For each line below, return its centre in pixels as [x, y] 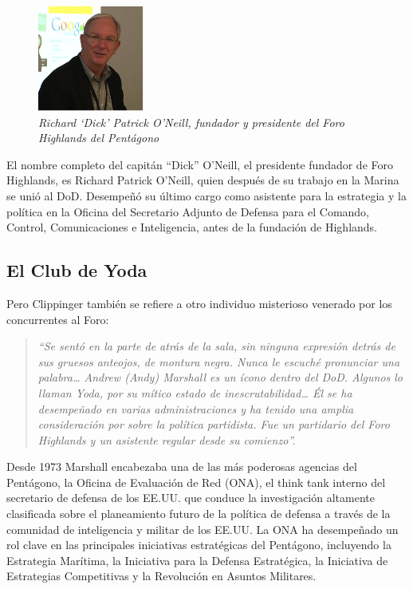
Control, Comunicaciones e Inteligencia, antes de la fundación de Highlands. [192, 227]
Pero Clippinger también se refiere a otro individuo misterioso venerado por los [199, 303]
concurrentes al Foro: [58, 319]
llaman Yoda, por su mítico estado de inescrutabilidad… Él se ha [195, 392]
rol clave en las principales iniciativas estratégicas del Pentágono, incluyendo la [199, 545]
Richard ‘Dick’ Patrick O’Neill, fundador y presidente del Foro [191, 122]
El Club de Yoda [77, 270]
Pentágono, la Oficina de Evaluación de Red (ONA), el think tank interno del [196, 482]
